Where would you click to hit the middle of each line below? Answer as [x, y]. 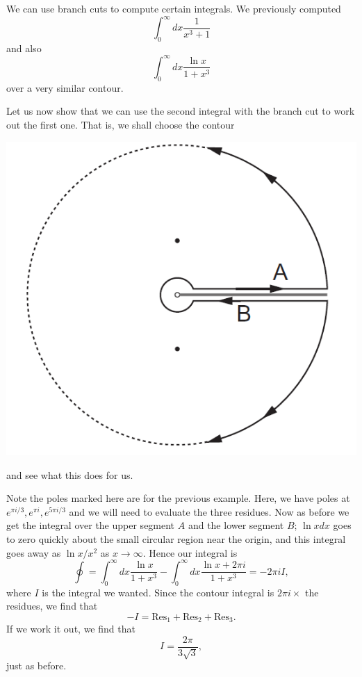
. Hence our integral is [190, 552]
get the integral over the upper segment [91, 525]
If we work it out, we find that [71, 629]
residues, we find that [52, 606]
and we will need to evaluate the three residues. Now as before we [209, 511]
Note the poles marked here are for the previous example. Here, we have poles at [178, 498]
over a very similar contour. [65, 87]
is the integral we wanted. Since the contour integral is [158, 592]
